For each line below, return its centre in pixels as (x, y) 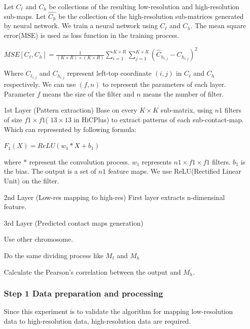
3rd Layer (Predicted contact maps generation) (74, 222)
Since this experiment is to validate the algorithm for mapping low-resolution (118, 311)
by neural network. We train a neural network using (81, 25)
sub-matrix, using (187, 110)
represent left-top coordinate (109, 73)
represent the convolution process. (79, 161)
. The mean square (218, 25)
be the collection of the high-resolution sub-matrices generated (151, 16)
